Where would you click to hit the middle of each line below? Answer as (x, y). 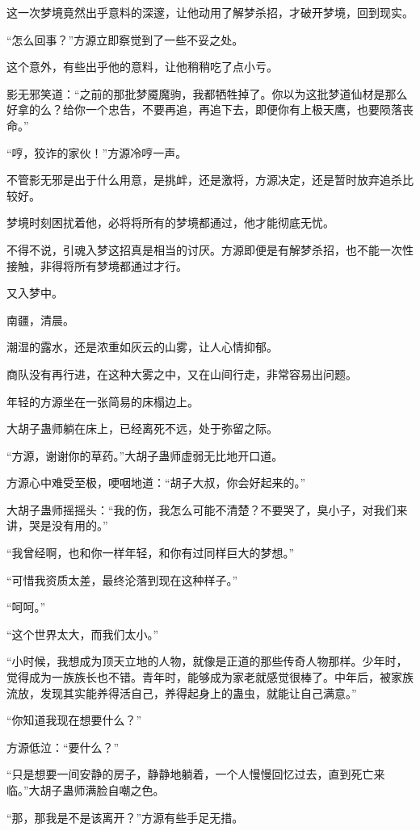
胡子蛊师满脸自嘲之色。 (102, 790)
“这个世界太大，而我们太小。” (83, 634)
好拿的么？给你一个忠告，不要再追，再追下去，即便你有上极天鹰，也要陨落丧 (210, 109)
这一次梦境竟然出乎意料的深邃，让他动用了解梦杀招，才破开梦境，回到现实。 (210, 12)
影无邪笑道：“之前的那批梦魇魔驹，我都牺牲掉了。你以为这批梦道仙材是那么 (207, 93)
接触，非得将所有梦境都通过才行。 (97, 265)
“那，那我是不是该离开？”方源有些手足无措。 (125, 817)
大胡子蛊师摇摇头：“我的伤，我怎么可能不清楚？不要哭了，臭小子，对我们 (202, 509)
